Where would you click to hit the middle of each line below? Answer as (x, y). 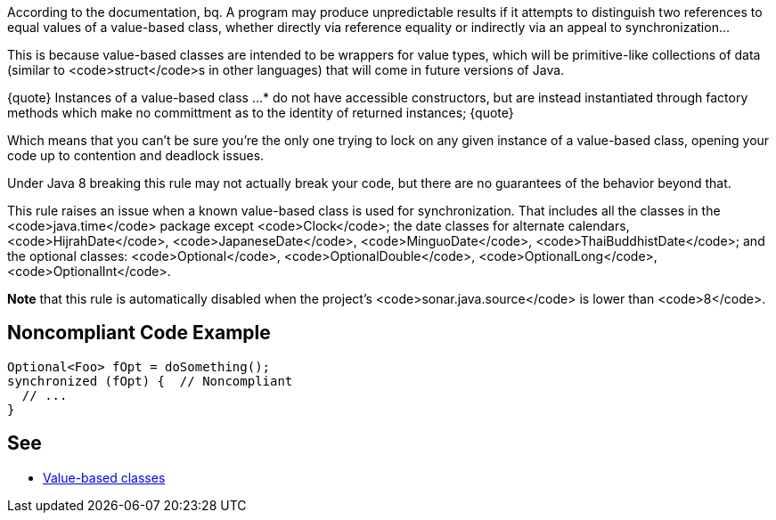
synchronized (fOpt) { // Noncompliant (150, 381)
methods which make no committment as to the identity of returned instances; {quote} (261, 113)
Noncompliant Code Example (139, 333)
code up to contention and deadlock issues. (136, 155)
